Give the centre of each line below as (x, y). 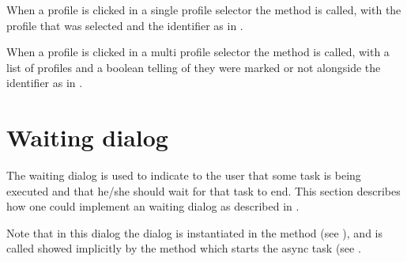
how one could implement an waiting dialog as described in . (153, 206)
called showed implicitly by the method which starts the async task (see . (184, 248)
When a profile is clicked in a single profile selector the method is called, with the (204, 9)
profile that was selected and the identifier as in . (125, 25)
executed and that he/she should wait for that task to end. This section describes (203, 190)
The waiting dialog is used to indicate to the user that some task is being (184, 175)
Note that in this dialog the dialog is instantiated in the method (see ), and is (194, 232)
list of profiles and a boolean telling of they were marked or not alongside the (194, 67)
